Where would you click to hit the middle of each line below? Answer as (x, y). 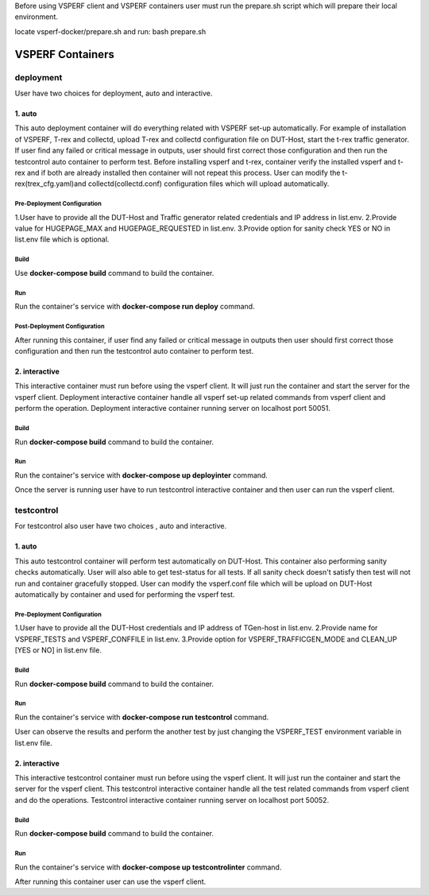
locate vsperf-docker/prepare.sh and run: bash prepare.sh (110, 31)
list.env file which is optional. (62, 239)
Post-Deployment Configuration (60, 326)
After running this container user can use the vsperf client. (110, 881)
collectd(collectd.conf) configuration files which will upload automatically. (209, 184)
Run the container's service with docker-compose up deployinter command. (141, 475)
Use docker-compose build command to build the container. (114, 273)
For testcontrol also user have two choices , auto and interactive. (120, 526)
